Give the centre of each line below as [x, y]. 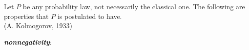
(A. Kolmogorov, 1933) [38, 25]
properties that [26, 16]
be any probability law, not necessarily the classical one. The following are [134, 6]
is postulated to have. [90, 16]
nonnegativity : [28, 42]
